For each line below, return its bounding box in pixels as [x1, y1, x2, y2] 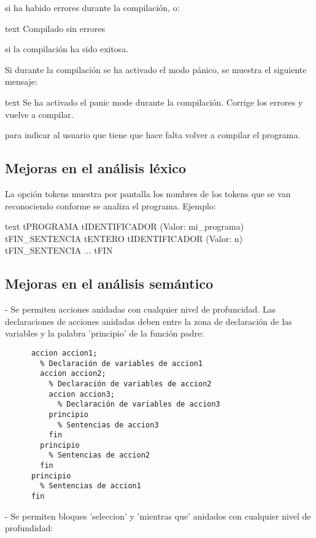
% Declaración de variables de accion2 [48, 379, 212, 388]
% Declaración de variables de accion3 [57, 400, 220, 409]
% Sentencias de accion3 [57, 420, 159, 429]
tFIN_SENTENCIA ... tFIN [5, 244, 113, 257]
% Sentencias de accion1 [40, 481, 141, 491]
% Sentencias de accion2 [48, 451, 150, 460]
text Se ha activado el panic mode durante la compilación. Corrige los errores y [5, 95, 303, 108]
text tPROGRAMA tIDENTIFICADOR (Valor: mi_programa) [5, 220, 244, 233]
